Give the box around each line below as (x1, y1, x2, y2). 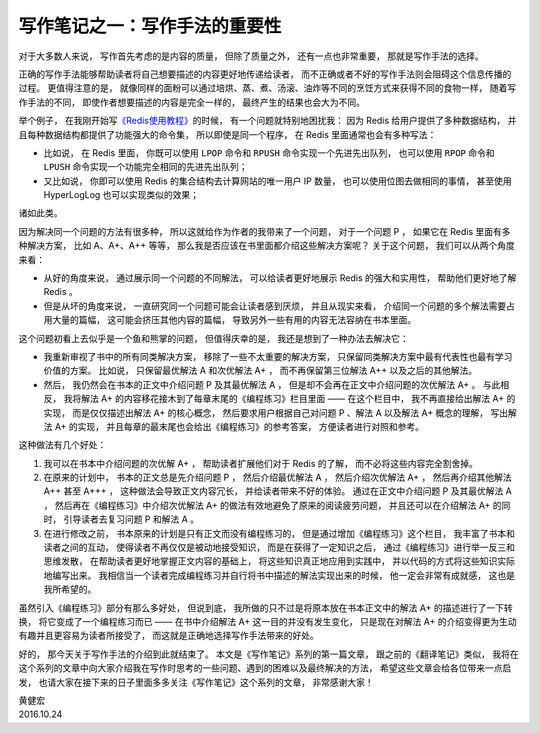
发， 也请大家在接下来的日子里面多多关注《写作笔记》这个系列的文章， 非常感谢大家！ (18, 676, 374, 688)
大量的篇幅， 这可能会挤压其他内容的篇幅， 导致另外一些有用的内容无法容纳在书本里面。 (51, 314, 417, 326)
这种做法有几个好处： (18, 439, 107, 451)
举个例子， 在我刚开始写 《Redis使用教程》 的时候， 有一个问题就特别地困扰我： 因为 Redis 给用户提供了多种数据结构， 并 (18, 115, 517, 127)
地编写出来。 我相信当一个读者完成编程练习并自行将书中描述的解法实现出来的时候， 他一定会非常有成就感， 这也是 (43, 569, 515, 581)
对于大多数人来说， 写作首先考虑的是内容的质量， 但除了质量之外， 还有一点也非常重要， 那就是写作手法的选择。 (18, 50, 484, 62)
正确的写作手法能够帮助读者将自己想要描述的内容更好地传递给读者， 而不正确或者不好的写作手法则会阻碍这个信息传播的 (18, 68, 512, 80)
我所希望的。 (43, 583, 97, 595)
